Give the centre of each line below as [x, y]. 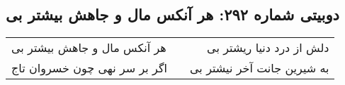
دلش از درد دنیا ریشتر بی [268, 48]
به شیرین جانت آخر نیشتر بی [260, 68]
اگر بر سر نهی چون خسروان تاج [90, 68]
